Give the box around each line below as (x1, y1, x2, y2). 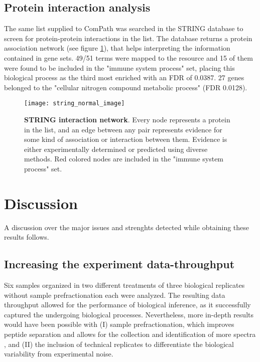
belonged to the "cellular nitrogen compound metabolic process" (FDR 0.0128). (4, 82, 247, 92)
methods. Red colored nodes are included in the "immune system (24, 153, 224, 164)
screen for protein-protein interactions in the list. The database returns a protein (4, 33, 252, 43)
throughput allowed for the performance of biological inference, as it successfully (4, 299, 251, 310)
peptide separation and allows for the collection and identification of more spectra (4, 329, 256, 339)
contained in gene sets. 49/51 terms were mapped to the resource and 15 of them (4, 52, 253, 63)
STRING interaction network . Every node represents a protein (24, 114, 230, 125)
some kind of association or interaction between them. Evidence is (24, 134, 227, 144)
